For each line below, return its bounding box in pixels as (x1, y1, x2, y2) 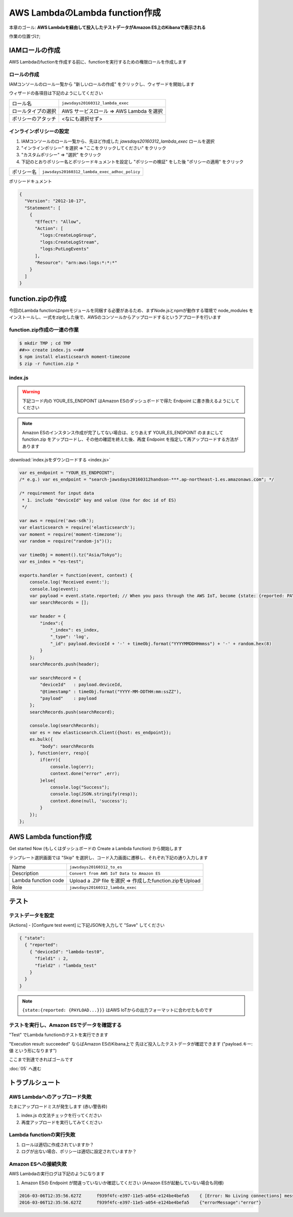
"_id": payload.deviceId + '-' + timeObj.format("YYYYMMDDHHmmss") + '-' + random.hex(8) (50, 641, 272, 646)
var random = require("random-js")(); (19, 538, 112, 544)
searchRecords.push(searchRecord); (29, 709, 115, 715)
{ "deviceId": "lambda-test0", (29, 949, 105, 955)
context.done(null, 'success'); (50, 798, 128, 804)
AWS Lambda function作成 (9, 833, 92, 841)
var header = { (29, 614, 66, 619)
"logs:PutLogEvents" (40, 246, 89, 252)
